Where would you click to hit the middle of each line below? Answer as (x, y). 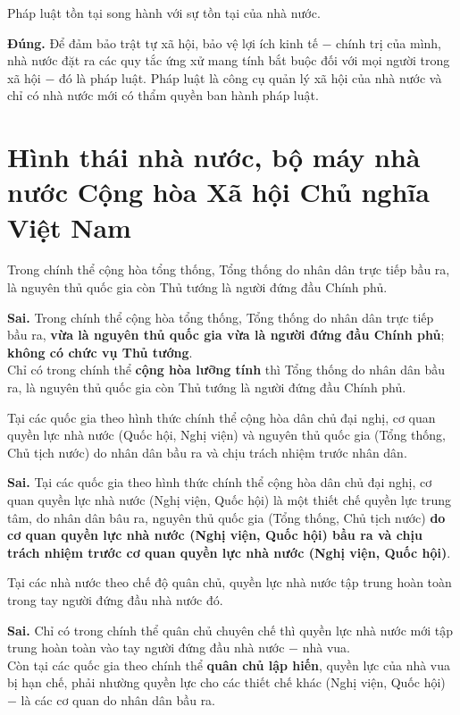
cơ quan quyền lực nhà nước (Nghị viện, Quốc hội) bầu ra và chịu (215, 535)
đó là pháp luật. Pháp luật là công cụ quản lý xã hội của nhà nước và (250, 77)
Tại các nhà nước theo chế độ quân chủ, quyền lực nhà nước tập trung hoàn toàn (230, 582)
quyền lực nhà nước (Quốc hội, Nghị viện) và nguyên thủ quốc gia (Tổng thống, (226, 435)
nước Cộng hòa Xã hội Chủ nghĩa (218, 192)
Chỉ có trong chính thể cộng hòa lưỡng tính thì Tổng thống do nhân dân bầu (226, 370)
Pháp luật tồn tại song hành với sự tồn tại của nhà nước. (164, 13)
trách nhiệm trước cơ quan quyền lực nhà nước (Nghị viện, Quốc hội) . (229, 552)
